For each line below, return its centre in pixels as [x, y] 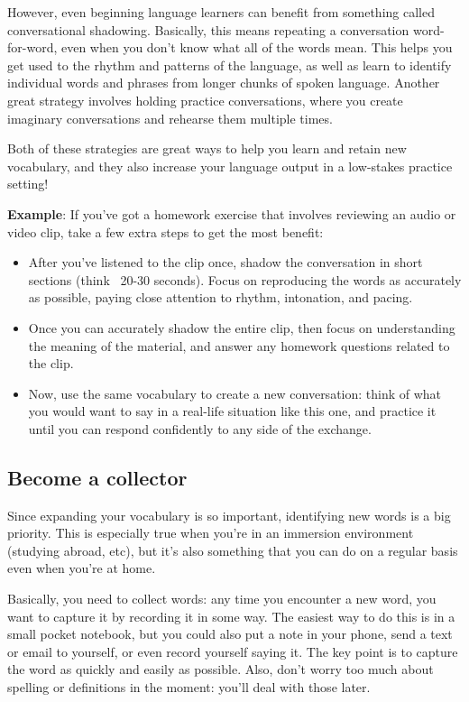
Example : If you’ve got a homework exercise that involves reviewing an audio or [232, 213]
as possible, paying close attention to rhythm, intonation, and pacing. [221, 297]
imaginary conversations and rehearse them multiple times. [170, 118]
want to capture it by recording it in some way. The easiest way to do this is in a [231, 616]
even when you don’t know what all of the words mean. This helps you [257, 47]
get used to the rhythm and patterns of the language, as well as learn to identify [230, 65]
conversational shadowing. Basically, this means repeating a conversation [208, 29]
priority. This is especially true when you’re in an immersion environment [211, 533]
